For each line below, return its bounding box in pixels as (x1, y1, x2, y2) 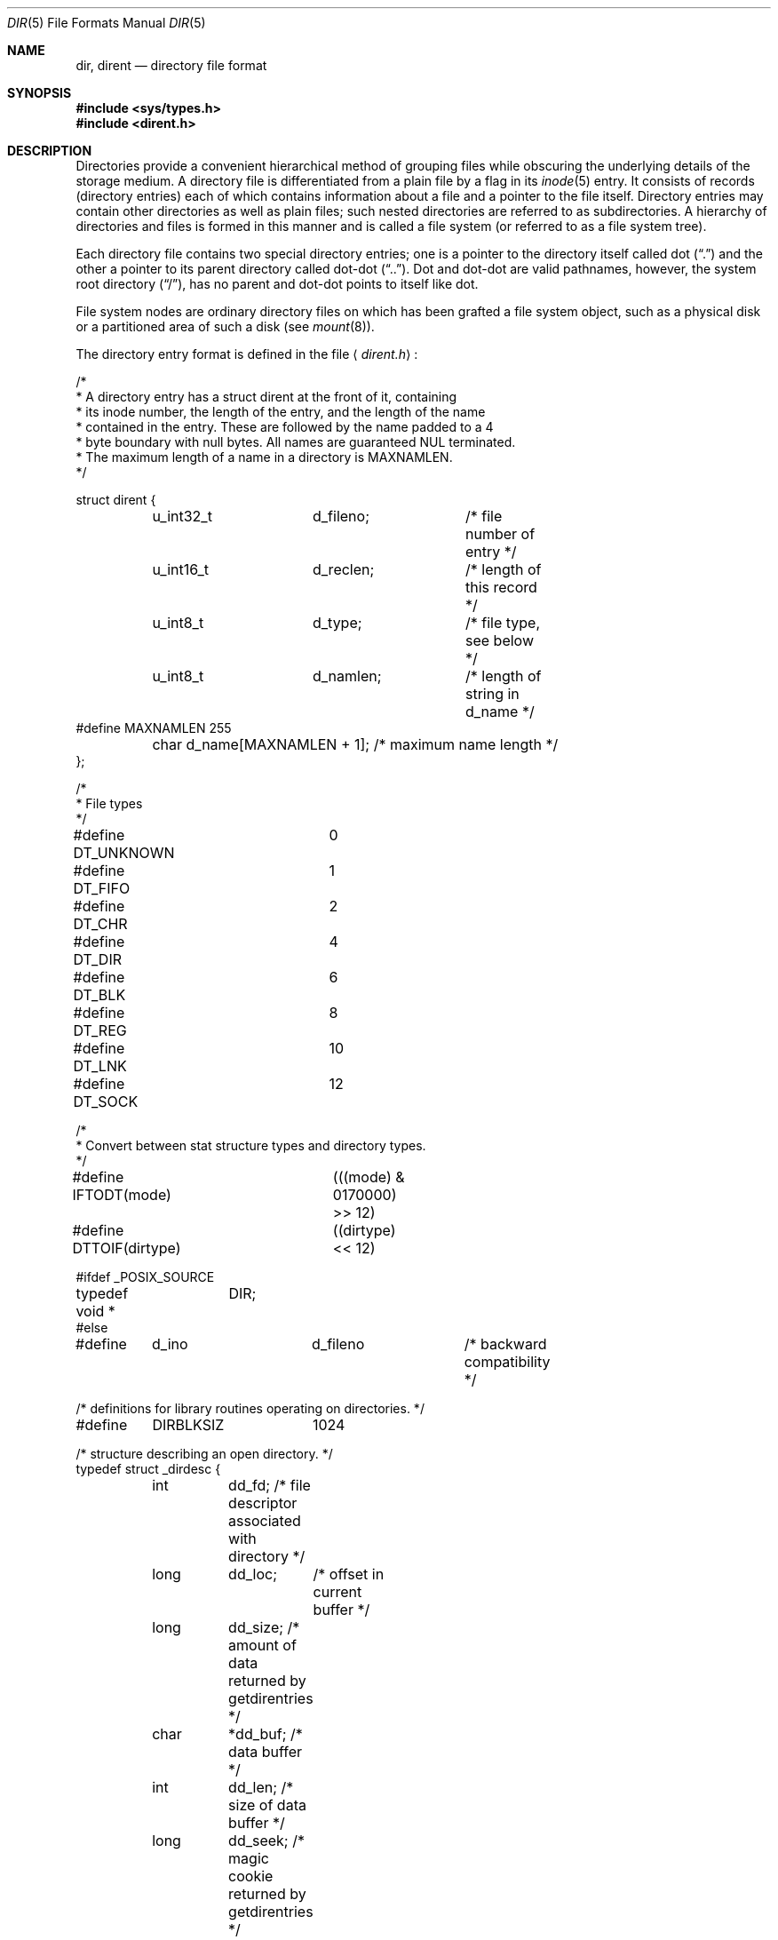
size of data (228, 1796, 306, 1814)
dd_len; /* (228, 1778, 294, 1796)
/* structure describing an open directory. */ (75, 1446, 333, 1461)
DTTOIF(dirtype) (72, 1239, 181, 1257)
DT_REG (73, 1022, 127, 1039)
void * (75, 1302, 115, 1320)
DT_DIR (73, 950, 122, 968)
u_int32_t (152, 507, 212, 525)
